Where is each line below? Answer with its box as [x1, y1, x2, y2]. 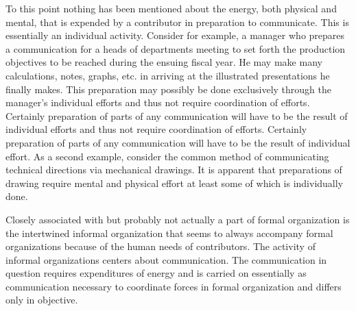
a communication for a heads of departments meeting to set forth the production [5, 41, 346, 55]
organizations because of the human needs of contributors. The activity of [5, 239, 316, 253]
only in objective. [5, 293, 78, 307]
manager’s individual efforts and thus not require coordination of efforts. [5, 95, 310, 110]
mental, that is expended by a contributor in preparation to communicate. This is [5, 14, 349, 29]
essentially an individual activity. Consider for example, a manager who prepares [5, 28, 345, 42]
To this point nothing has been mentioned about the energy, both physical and [5, 1, 337, 15]
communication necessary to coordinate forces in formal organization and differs [5, 279, 342, 293]
